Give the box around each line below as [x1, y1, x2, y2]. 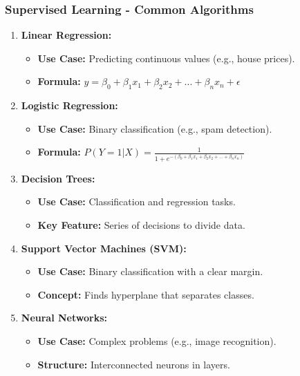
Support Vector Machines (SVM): [21, 241, 187, 255]
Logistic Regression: [21, 98, 118, 113]
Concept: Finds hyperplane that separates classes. [37, 287, 254, 301]
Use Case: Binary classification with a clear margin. [37, 264, 263, 279]
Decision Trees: [21, 171, 95, 185]
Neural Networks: [21, 310, 107, 325]
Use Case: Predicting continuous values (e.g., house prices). [37, 50, 295, 65]
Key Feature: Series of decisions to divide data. [37, 217, 245, 232]
